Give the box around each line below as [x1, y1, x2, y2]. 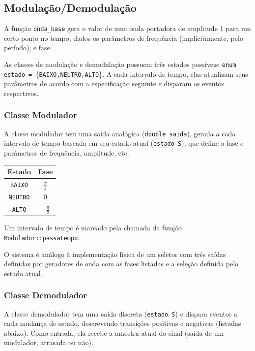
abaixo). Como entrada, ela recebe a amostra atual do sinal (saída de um [4, 327, 224, 338]
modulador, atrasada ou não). [4, 337, 93, 348]
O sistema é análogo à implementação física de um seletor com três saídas [4, 249, 226, 259]
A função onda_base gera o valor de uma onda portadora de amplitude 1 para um [4, 23, 251, 33]
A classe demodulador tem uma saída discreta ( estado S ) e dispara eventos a [4, 308, 238, 319]
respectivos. [4, 88, 39, 98]
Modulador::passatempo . [4, 232, 80, 242]
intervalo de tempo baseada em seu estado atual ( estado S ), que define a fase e [4, 138, 244, 148]
